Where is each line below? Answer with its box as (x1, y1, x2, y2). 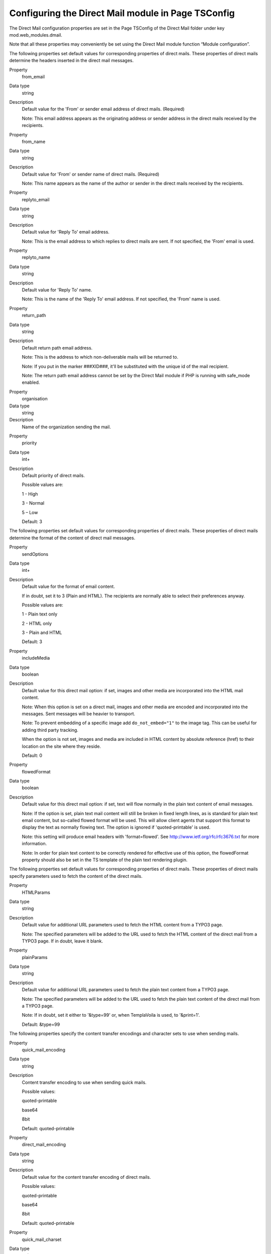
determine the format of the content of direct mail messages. (9, 535, 135, 541)
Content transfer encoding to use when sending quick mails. (22, 1079, 147, 1085)
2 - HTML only (22, 620, 52, 626)
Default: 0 (22, 752, 43, 758)
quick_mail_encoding (22, 1046, 65, 1053)
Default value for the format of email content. (22, 583, 115, 589)
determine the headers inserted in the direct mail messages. (9, 58, 134, 64)
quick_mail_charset (22, 1236, 62, 1242)
